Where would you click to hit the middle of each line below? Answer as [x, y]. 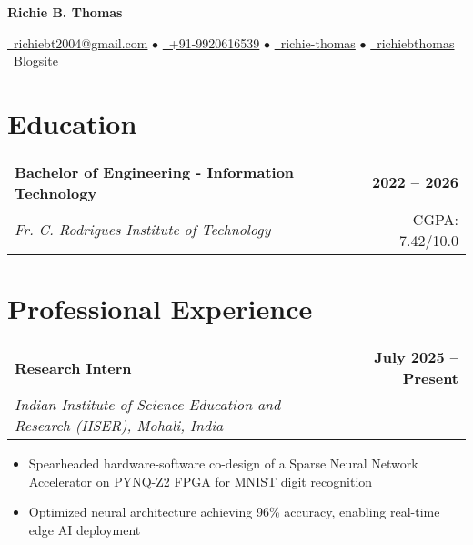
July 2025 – [416, 357]
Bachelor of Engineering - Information [155, 171]
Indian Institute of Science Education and [148, 405]
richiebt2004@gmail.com [81, 42]
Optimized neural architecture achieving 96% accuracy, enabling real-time [234, 512]
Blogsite [35, 61]
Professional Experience [160, 308]
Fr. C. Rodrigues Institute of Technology [143, 230]
